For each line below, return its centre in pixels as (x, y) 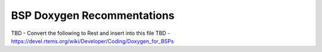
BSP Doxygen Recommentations (93, 15)
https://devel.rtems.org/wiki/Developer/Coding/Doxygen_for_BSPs (92, 41)
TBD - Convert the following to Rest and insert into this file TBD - (91, 33)
